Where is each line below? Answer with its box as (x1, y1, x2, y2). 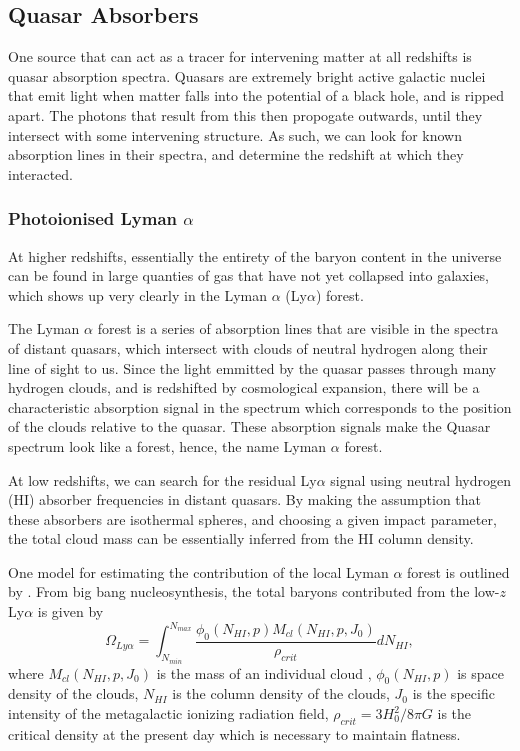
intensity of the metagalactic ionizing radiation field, (8, 703, 329, 723)
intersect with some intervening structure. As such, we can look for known (8, 124, 462, 145)
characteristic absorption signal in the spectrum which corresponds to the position (8, 396, 512, 417)
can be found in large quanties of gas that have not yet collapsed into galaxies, (8, 265, 490, 286)
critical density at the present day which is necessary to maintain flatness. (8, 723, 461, 744)
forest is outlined (407, 561, 510, 582)
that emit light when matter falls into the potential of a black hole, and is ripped (8, 85, 505, 106)
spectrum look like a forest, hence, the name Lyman (8, 435, 327, 456)
